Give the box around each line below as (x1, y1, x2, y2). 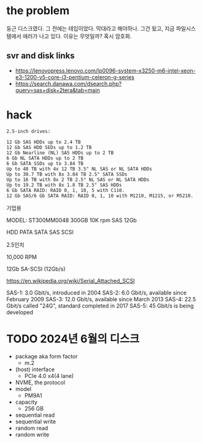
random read (15, 424, 49, 431)
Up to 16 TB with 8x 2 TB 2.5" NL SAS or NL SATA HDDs (6, 176, 150, 183)
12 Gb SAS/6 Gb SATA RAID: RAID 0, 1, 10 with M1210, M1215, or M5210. (6, 193, 193, 199)
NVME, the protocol (15, 379, 66, 386)
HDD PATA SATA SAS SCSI (6, 228, 74, 236)
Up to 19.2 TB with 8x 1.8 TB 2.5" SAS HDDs (6, 182, 122, 188)
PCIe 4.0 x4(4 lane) (24, 372, 74, 379)
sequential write (15, 418, 56, 425)
